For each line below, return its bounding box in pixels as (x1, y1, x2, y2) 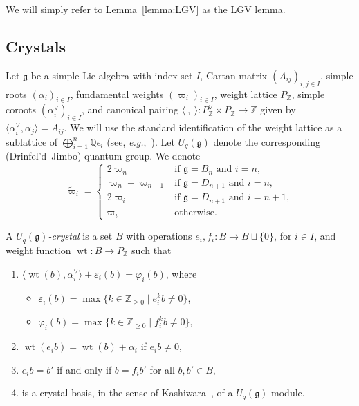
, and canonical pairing (82, 102, 179, 117)
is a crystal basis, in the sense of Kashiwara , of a (21, 385, 233, 400)
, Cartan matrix (200, 68, 268, 82)
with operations (126, 229, 192, 243)
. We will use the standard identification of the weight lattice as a (64, 120, 342, 135)
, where (165, 266, 197, 280)
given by (260, 102, 296, 117)
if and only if (57, 362, 112, 376)
